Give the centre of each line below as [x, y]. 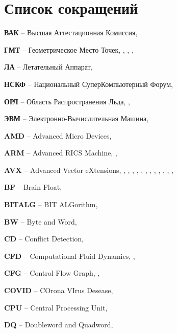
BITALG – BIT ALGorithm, [51, 204]
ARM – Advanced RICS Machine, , [61, 153]
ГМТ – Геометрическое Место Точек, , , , [69, 49]
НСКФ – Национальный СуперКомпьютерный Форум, [88, 84]
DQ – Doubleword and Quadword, [59, 325]
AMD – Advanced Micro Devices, [58, 135]
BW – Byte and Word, [41, 221]
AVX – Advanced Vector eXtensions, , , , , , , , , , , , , [89, 170]
